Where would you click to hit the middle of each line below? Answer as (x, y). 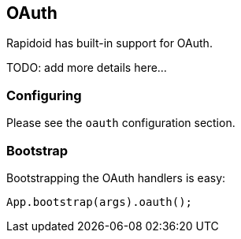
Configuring (44, 95)
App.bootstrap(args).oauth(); (100, 202)
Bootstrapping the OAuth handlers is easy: (116, 177)
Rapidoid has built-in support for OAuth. (109, 43)
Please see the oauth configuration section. (121, 123)
